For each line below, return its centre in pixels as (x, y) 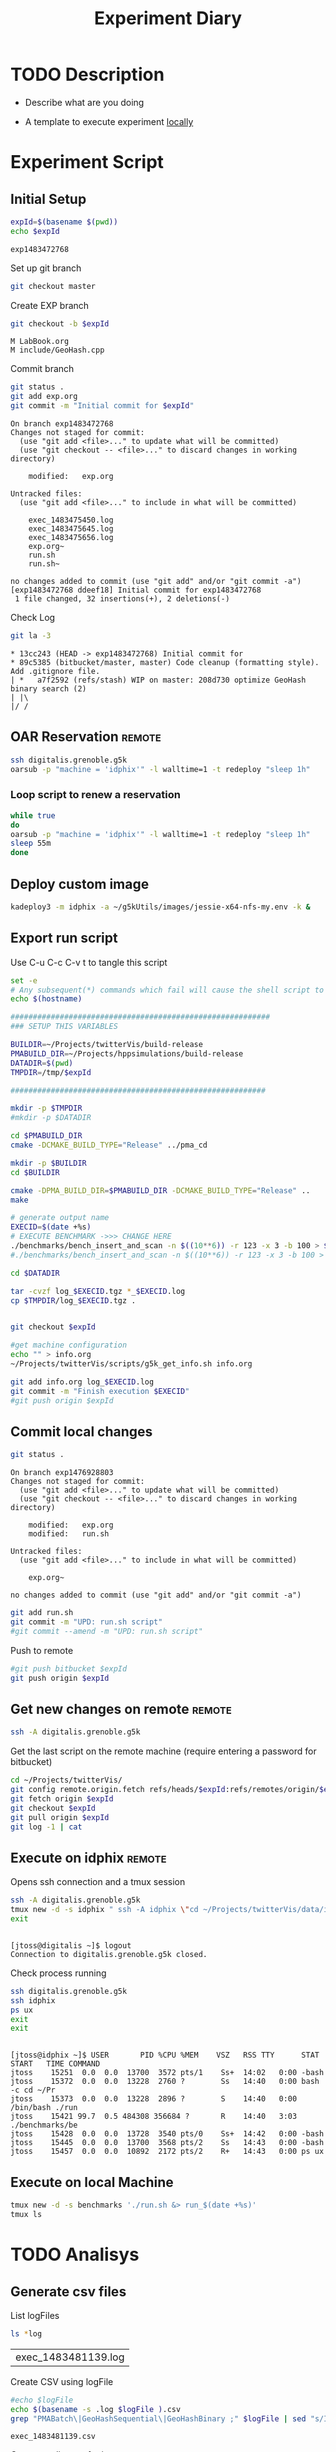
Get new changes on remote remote (121, 1709)
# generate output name (60, 1218)
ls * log (26, 2333)
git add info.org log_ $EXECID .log (82, 1382)
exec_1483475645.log (71, 529)
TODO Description (87, 74)
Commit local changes (81, 1431)
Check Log (33, 618)
